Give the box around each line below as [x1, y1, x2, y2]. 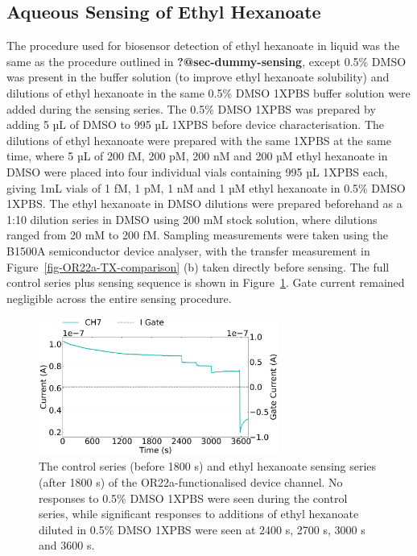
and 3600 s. [39, 537, 95, 554]
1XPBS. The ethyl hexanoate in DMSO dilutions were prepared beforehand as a [6, 195, 403, 212]
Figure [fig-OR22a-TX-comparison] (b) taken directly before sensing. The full [6, 258, 390, 275]
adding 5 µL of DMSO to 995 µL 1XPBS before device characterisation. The [6, 116, 385, 133]
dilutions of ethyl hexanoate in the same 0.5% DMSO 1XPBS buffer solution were [6, 84, 411, 101]
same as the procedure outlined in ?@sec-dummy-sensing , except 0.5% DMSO [6, 52, 407, 69]
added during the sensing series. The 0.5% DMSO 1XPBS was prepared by [6, 100, 376, 117]
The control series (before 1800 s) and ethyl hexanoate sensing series [39, 458, 377, 475]
